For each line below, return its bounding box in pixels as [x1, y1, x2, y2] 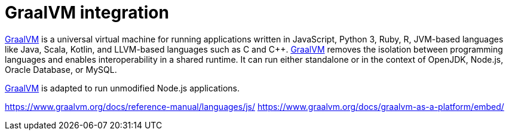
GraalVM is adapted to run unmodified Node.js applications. [5, 82, 240, 93]
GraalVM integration [5, 2, 169, 23]
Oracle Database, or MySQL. [5, 64, 117, 75]
